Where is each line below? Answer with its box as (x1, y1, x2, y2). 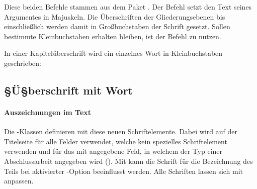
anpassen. (4, 175, 34, 186)
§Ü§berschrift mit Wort (4, 82, 133, 98)
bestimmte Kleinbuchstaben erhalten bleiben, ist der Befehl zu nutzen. (4, 31, 221, 41)
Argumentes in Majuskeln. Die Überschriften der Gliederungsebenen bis (4, 11, 225, 22)
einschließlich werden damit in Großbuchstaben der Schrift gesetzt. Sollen (4, 21, 230, 32)
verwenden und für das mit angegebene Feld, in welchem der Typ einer (4, 146, 223, 156)
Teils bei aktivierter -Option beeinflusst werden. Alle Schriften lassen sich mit (4, 165, 243, 176)
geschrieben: (4, 57, 42, 68)
